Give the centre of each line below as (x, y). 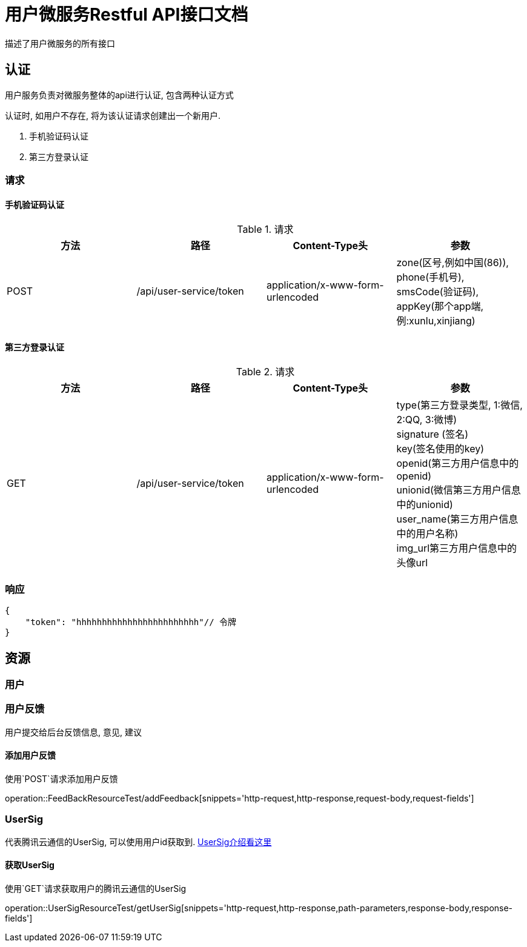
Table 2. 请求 (265, 372)
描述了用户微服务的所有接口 (60, 43)
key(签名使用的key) (440, 449)
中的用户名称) (427, 534)
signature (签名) (433, 434)
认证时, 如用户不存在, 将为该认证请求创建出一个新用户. (113, 115)
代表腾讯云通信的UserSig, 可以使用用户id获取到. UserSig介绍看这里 (138, 842)
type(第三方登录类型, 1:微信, (459, 405)
